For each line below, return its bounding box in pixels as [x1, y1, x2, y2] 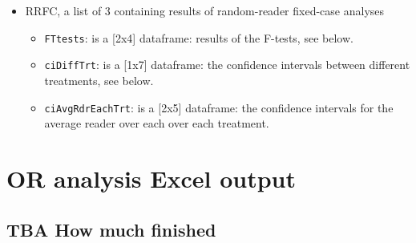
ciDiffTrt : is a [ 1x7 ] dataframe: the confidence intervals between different [44, 56, 410, 73]
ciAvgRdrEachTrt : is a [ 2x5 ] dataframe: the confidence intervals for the [44, 99, 394, 115]
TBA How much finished [6, 217, 216, 241]
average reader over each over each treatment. [44, 115, 269, 132]
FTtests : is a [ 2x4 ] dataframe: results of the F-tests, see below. [44, 29, 353, 46]
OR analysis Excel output [6, 161, 296, 194]
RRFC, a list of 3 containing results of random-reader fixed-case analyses [25, 2, 385, 18]
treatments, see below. [44, 71, 154, 88]
